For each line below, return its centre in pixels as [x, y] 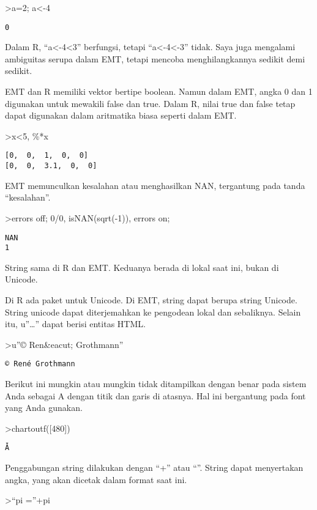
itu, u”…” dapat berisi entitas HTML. [75, 324]
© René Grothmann [40, 364]
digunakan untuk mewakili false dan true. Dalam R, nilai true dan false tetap [150, 103]
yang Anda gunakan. [44, 408]
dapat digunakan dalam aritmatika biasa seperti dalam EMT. [121, 115]
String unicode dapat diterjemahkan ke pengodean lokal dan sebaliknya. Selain [153, 312]
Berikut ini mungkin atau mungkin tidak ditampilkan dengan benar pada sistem [156, 384]
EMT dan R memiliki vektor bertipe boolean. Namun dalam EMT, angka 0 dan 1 [159, 91]
